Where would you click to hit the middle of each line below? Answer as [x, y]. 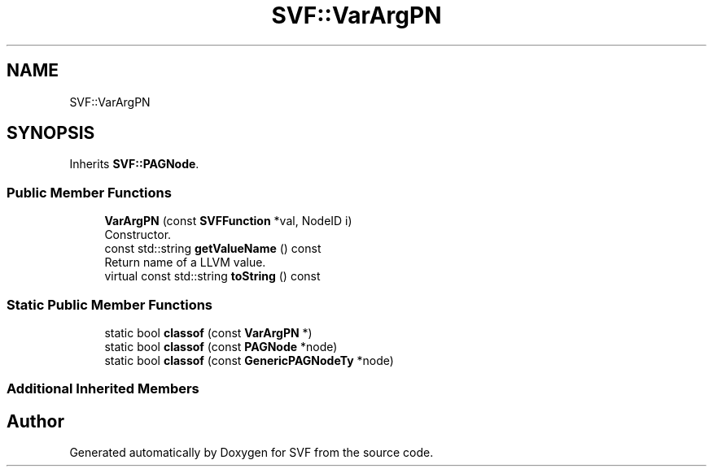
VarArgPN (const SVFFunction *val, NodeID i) [228, 221]
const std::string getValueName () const [213, 249]
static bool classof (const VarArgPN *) [208, 332]
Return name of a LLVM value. [185, 263]
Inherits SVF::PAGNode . [134, 164]
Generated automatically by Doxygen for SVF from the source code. [252, 453]
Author [35, 421]
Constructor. [138, 235]
